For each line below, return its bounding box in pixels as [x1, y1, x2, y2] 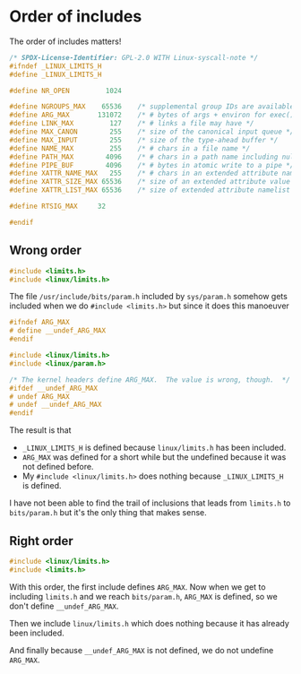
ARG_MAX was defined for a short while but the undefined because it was [21, 452, 287, 462]
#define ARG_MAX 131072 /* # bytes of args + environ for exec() [9, 110, 295, 120]
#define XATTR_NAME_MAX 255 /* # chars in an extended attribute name [9, 168, 298, 178]
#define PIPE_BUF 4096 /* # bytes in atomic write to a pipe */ [9, 160, 295, 169]
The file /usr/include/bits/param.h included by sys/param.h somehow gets [9, 291, 288, 302]
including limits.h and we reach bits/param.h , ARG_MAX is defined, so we [9, 591, 278, 601]
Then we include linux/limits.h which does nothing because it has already [9, 618, 289, 628]
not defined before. [21, 462, 94, 472]
